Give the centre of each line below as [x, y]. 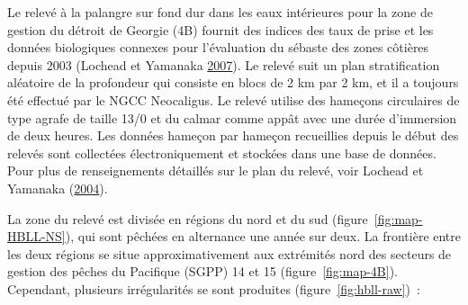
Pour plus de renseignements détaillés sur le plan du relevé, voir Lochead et [216, 170]
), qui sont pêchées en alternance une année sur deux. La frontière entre [263, 236]
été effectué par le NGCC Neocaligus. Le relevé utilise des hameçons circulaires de [234, 99]
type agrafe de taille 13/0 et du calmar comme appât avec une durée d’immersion [232, 117]
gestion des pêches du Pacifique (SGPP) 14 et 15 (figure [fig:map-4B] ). [202, 271]
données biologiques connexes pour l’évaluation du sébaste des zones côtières [218, 47]
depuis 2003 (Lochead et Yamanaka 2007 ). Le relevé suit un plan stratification [224, 64]
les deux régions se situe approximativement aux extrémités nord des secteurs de [229, 253]
